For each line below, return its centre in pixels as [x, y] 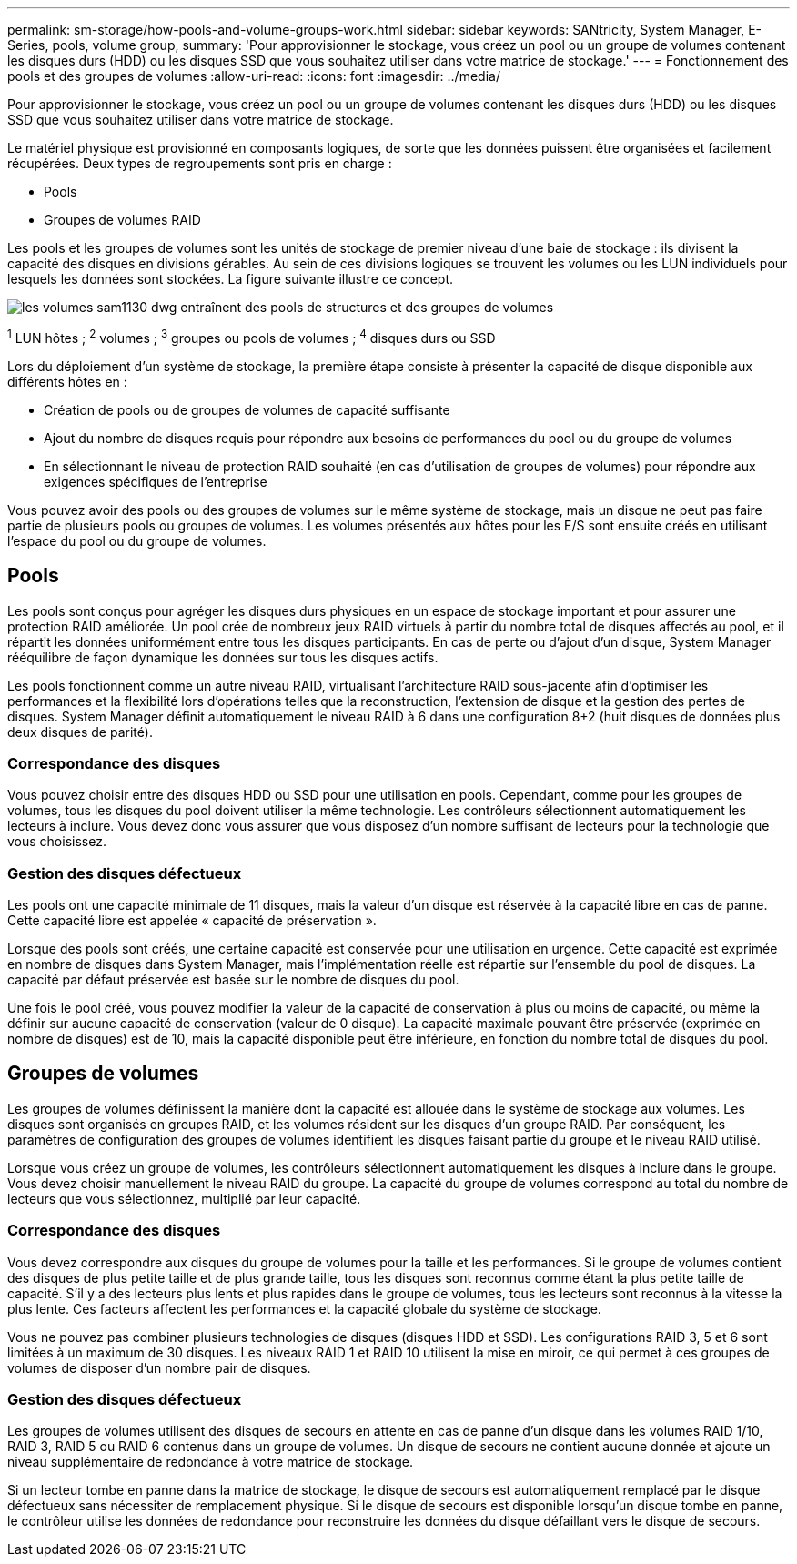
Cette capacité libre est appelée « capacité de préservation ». [192, 920]
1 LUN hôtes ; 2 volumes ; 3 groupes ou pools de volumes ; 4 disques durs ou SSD [252, 337]
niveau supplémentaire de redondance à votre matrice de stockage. [210, 1462]
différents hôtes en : [67, 381]
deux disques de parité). [80, 732]
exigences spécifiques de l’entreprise [156, 481]
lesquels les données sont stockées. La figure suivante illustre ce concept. [231, 279]
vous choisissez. [57, 842]
